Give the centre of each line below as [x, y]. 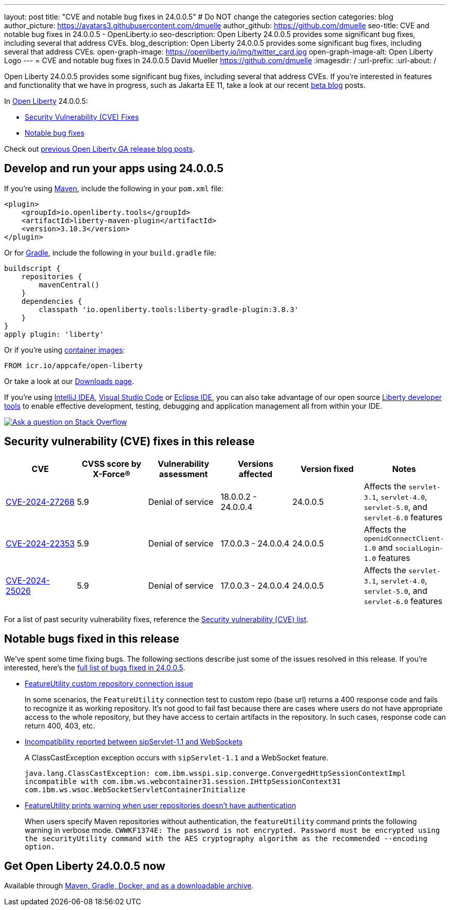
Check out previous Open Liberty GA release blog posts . [100, 149]
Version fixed [327, 469]
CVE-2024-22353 [40, 544]
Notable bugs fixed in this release [92, 639]
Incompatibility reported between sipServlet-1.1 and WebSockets [134, 741]
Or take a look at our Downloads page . [69, 381]
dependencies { [52, 301]
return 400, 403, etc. [60, 725]
